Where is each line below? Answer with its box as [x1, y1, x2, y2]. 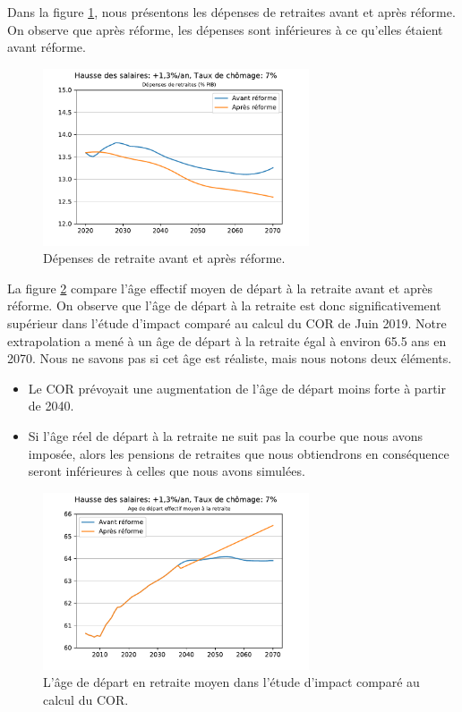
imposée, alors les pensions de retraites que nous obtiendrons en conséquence [28, 444, 449, 462]
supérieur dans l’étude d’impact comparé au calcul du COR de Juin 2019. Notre [7, 314, 447, 333]
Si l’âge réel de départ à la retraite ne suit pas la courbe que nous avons [28, 426, 423, 445]
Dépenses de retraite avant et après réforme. [43, 249, 286, 267]
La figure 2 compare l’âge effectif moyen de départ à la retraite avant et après [7, 278, 432, 297]
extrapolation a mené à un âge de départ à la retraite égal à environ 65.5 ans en [7, 331, 447, 350]
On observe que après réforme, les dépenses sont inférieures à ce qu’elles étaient [7, 20, 443, 38]
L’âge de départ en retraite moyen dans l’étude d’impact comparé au [43, 673, 420, 691]
